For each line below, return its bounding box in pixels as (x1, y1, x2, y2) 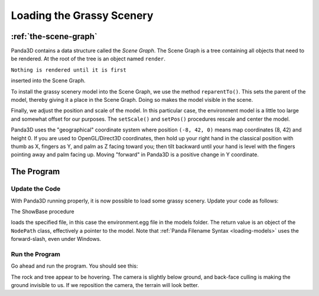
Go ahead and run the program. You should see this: (11, 262, 138, 269)
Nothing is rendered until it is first (11, 66, 126, 73)
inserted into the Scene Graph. (11, 77, 86, 84)
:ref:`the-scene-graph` (11, 31, 97, 41)
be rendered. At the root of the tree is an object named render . (11, 55, 165, 62)
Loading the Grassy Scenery (11, 9, 154, 22)
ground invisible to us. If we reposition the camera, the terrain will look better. (11, 282, 199, 288)
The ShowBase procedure (11, 208, 75, 215)
